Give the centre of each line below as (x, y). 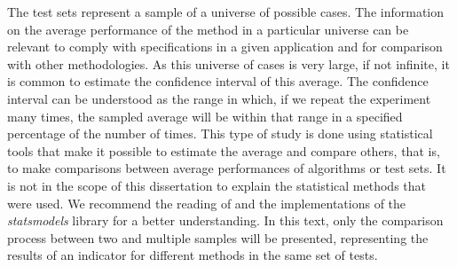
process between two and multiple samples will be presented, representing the (218, 237)
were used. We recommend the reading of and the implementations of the (207, 203)
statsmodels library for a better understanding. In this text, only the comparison (225, 220)
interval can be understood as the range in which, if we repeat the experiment (219, 98)
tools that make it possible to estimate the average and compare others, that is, (224, 150)
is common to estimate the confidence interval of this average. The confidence (218, 81)
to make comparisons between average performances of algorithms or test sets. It (227, 168)
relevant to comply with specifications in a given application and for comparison (225, 47)
